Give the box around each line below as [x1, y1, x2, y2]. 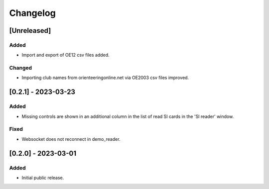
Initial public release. [21, 175, 64, 181]
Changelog [9, 7, 56, 18]
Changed [9, 65, 32, 72]
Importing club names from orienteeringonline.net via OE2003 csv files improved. [21, 75, 189, 81]
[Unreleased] [9, 26, 51, 35]
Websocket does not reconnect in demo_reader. [21, 136, 121, 142]
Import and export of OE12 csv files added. [21, 52, 110, 58]
